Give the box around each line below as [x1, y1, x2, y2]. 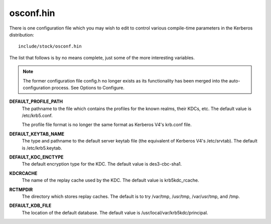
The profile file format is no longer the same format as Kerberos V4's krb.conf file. [22, 121, 192, 127]
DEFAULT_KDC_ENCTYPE [9, 154, 64, 160]
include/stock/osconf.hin [18, 43, 82, 49]
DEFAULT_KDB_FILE [9, 202, 52, 208]
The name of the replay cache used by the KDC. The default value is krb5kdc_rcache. [22, 177, 199, 183]
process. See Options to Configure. [51, 84, 125, 90]
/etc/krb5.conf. [22, 112, 53, 118]
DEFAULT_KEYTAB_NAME [9, 130, 65, 137]
